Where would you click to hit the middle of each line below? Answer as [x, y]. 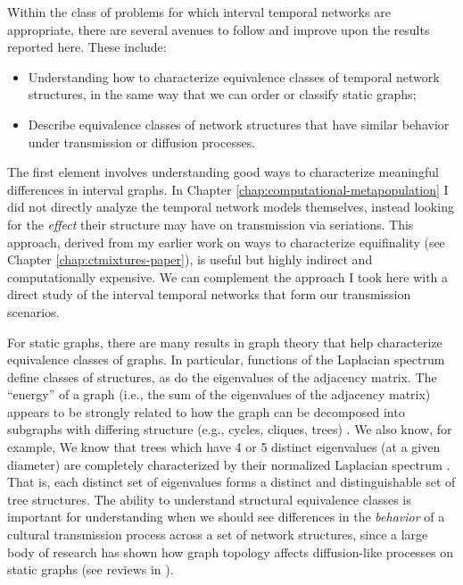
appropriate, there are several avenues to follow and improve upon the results [219, 29]
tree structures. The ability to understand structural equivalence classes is [209, 499]
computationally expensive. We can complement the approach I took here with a [228, 276]
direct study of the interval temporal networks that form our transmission [209, 294]
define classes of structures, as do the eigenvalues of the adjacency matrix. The [222, 376]
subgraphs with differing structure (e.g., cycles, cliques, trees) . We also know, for [230, 429]
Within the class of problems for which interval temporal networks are [199, 12]
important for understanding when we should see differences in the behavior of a [226, 517]
